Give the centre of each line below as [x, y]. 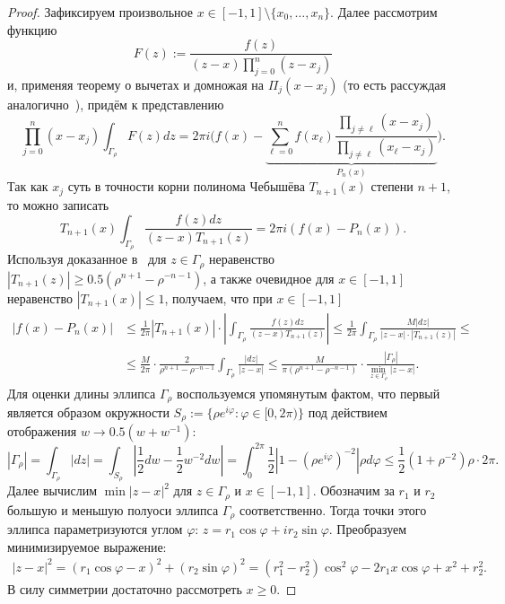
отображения [42, 431]
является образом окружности [88, 411]
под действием [348, 411]
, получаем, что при [218, 298]
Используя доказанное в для [87, 259]
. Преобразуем [368, 529]
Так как [28, 186]
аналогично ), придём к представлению [116, 104]
